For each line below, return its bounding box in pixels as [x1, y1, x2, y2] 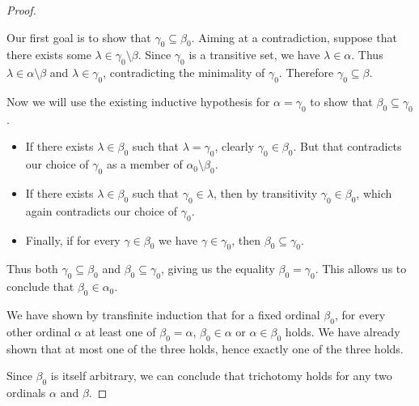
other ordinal [6, 323, 71, 340]
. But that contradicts [293, 138, 402, 155]
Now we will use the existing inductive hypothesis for [6, 92, 270, 109]
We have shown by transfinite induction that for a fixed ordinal [6, 306, 320, 323]
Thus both [6, 260, 58, 277]
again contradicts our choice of [25, 202, 178, 219]
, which [356, 184, 392, 201]
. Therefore [278, 64, 334, 81]
